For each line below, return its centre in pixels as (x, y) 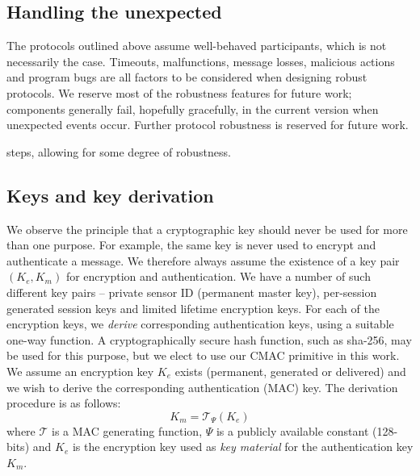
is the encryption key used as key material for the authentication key (243, 447)
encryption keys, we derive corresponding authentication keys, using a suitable (200, 324)
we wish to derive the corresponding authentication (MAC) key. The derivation (202, 387)
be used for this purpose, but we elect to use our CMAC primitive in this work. (203, 355)
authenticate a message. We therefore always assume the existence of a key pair (203, 260)
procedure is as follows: (64, 403)
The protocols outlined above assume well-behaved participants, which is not (197, 46)
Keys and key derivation (110, 195)
